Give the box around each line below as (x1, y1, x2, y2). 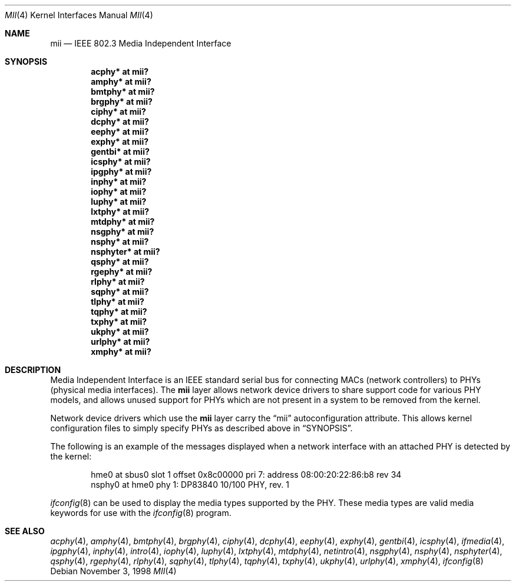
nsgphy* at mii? (91, 227, 154, 237)
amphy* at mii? (91, 76, 151, 86)
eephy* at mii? (91, 126, 149, 136)
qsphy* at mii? (91, 257, 149, 267)
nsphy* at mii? (91, 237, 149, 247)
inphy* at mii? (91, 177, 147, 187)
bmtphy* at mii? (91, 86, 155, 96)
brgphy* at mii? (91, 96, 153, 106)
